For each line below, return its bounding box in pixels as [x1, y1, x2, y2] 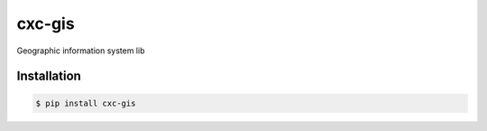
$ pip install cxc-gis [35, 98, 136, 108]
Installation [16, 69, 81, 84]
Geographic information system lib [16, 45, 145, 56]
